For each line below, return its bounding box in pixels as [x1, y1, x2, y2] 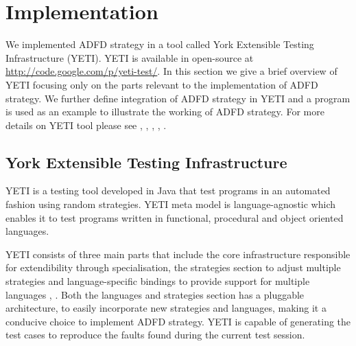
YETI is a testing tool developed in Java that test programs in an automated [5, 183, 331, 198]
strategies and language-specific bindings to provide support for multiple [5, 274, 310, 288]
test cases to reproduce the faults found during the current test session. [5, 327, 305, 342]
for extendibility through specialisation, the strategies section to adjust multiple [5, 260, 341, 275]
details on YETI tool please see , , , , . [5, 117, 167, 132]
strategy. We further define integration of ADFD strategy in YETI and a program [5, 91, 351, 105]
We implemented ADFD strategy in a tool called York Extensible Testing [5, 37, 314, 51]
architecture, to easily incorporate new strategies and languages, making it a [5, 301, 327, 315]
